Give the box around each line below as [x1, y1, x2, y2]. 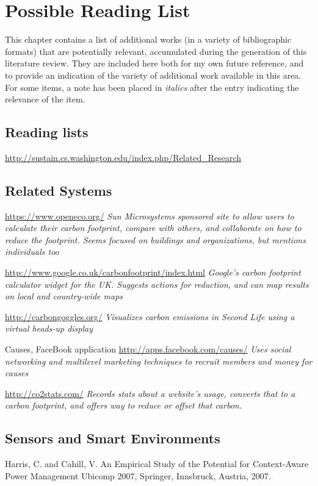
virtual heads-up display [5, 322, 93, 335]
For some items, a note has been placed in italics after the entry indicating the [5, 80, 299, 93]
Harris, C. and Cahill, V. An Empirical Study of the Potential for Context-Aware [5, 457, 309, 470]
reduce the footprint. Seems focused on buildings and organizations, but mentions [5, 233, 306, 246]
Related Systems [5, 180, 112, 199]
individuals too [5, 245, 59, 258]
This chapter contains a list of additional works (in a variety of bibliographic [5, 33, 292, 46]
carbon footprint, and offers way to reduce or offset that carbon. [5, 399, 242, 412]
